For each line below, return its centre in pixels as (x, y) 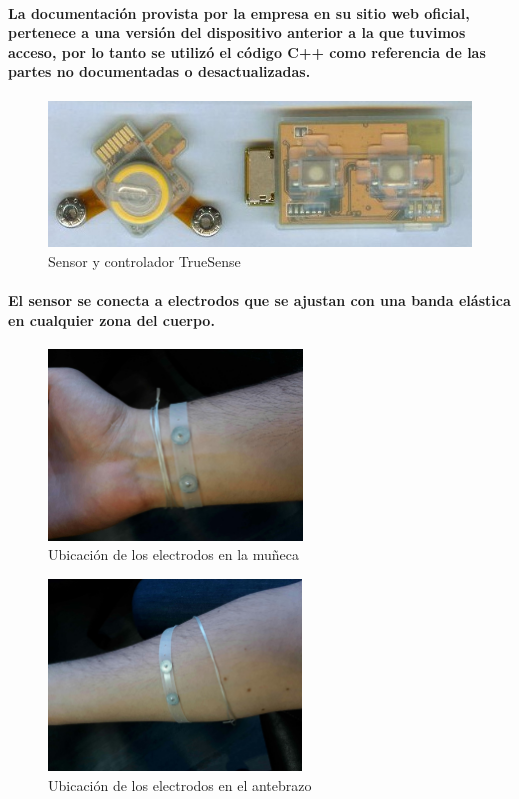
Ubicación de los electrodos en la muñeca (173, 554)
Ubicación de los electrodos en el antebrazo (180, 784)
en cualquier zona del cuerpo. (111, 319)
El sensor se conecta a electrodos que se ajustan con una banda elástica (259, 300)
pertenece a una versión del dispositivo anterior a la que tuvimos (237, 32)
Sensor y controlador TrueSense (144, 260)
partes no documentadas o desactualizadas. (159, 71)
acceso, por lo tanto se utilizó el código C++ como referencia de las (247, 51)
